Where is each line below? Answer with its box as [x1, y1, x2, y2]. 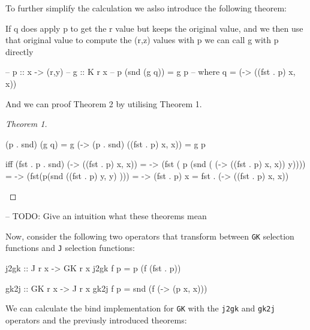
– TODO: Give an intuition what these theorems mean [5, 210, 207, 222]
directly [5, 45, 34, 57]
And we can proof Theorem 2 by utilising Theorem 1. [5, 97, 202, 110]
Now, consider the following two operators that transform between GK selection [5, 229, 294, 242]
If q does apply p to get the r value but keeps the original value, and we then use [5, 22, 303, 34]
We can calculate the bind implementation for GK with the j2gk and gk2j [5, 302, 275, 314]
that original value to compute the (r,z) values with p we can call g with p [5, 34, 279, 46]
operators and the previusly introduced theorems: [5, 313, 187, 326]
